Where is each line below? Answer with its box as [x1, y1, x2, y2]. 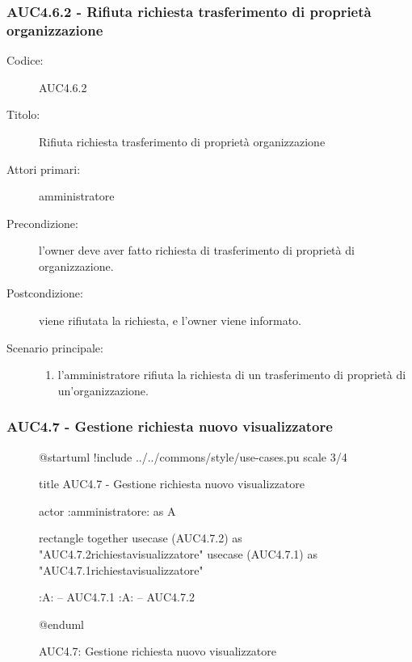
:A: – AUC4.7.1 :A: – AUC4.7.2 [39, 588, 195, 605]
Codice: [6, 52, 44, 69]
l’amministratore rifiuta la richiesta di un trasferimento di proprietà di [57, 366, 406, 383]
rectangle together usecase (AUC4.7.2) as [39, 529, 242, 546]
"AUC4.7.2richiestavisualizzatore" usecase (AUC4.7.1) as [39, 546, 317, 563]
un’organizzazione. [57, 382, 149, 398]
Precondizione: [6, 214, 78, 231]
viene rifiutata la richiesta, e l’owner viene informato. [39, 312, 301, 329]
